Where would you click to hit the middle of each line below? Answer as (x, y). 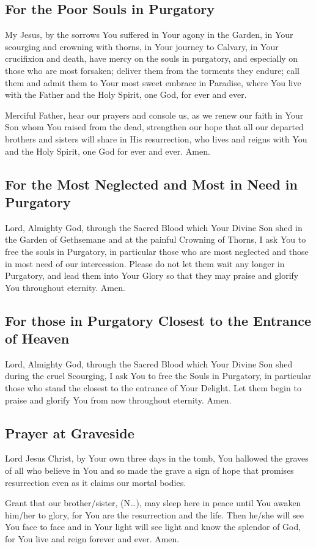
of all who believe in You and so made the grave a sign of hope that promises (149, 470)
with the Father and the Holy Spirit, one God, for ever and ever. (126, 94)
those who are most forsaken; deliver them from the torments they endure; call (152, 70)
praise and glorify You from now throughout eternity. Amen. (118, 400)
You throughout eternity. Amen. (65, 287)
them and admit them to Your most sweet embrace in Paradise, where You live (153, 82)
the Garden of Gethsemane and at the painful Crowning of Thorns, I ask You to (156, 239)
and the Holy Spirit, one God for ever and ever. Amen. (108, 151)
